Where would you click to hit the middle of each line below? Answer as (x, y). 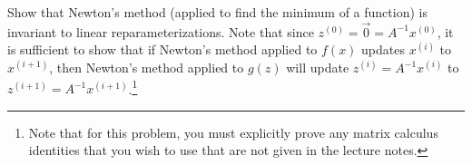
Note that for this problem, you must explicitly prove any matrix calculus (233, 132)
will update (318, 67)
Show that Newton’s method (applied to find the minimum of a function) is (217, 12)
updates (383, 49)
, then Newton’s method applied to (147, 67)
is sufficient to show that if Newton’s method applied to (162, 49)
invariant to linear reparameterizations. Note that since (161, 31)
